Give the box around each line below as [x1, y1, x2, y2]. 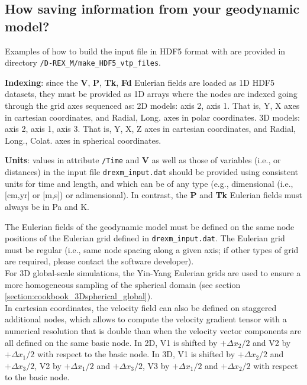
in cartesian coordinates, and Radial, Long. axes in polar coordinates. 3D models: [5, 111, 300, 123]
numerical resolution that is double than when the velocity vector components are [5, 324, 302, 337]
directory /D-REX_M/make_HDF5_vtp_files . [5, 56, 161, 69]
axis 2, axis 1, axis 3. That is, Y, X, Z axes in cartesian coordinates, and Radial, [5, 122, 296, 135]
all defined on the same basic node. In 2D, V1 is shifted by [5, 336, 218, 348]
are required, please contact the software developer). [5, 255, 194, 267]
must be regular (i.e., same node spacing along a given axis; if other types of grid [5, 243, 299, 255]
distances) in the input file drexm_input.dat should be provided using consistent [5, 166, 299, 178]
